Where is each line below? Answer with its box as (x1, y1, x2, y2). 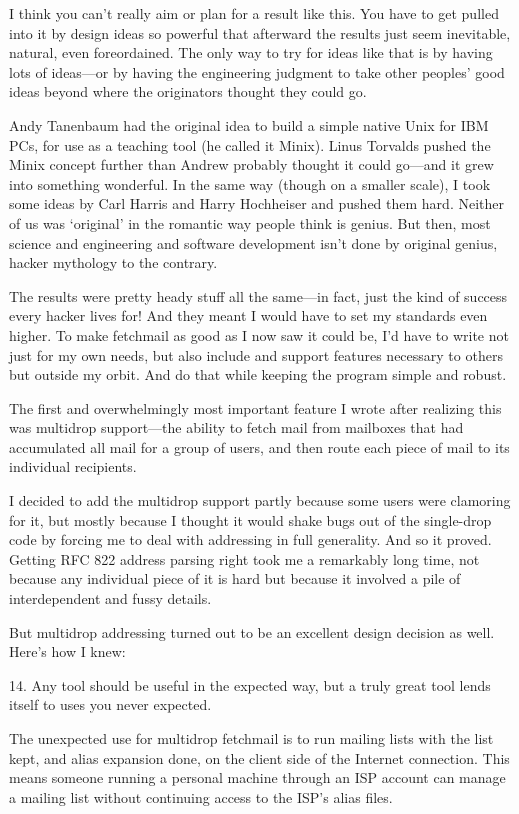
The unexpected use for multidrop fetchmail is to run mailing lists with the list (9, 728, 494, 748)
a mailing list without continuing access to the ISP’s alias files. (9, 786, 393, 807)
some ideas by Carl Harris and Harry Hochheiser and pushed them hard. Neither (9, 193, 504, 214)
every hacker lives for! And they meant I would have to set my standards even (9, 305, 488, 326)
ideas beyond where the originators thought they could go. (9, 81, 367, 102)
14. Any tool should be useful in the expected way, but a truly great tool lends (9, 674, 491, 695)
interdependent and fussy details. (9, 588, 212, 609)
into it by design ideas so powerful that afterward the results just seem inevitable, (9, 22, 511, 43)
